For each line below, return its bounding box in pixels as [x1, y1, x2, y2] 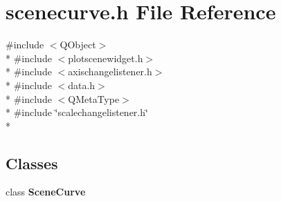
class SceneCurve [6, 184, 86, 199]
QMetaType [68, 91, 120, 106]
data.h [68, 77, 96, 92]
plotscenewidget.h [68, 50, 143, 65]
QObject [60, 37, 96, 52]
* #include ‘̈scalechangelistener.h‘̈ [6, 105, 148, 119]
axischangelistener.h [68, 64, 152, 79]
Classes [6, 152, 58, 173]
